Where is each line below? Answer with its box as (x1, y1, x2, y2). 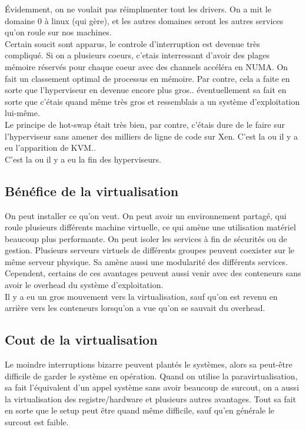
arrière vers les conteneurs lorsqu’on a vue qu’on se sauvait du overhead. (5, 302, 265, 314)
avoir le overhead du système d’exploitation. (5, 279, 164, 291)
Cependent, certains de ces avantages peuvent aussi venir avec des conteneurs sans (5, 267, 301, 279)
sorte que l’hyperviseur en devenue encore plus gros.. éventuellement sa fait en (5, 84, 287, 96)
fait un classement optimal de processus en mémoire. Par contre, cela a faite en (5, 72, 290, 84)
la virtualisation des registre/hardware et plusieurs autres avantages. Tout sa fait (5, 392, 297, 405)
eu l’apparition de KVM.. (5, 141, 96, 154)
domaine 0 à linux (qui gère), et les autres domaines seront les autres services (5, 14, 284, 27)
